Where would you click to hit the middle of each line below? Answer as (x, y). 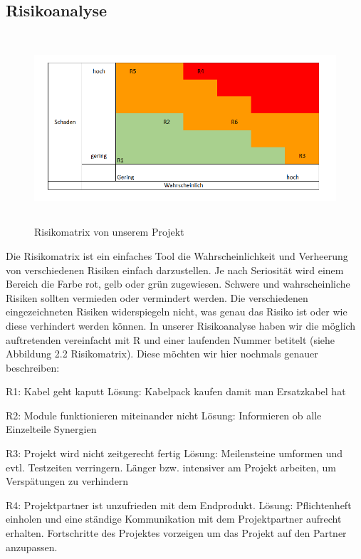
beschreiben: (33, 367)
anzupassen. (32, 547)
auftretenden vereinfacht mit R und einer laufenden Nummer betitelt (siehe (171, 339)
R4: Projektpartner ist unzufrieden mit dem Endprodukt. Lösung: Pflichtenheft (179, 505)
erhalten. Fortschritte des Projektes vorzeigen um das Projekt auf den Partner (176, 533)
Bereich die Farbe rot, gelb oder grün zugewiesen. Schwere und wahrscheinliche (178, 284)
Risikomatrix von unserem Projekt (109, 232)
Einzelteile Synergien (51, 429)
